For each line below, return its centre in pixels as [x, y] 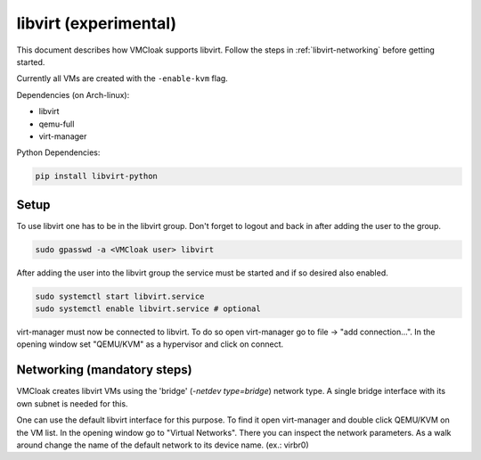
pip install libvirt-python [96, 177]
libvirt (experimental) [97, 23]
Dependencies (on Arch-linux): [73, 94]
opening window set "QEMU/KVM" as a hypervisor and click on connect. [150, 344]
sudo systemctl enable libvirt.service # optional [148, 309]
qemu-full [57, 124]
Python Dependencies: [58, 152]
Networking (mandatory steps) [104, 370]
